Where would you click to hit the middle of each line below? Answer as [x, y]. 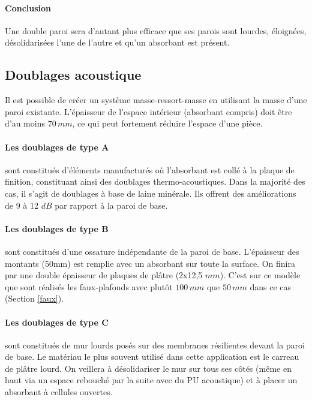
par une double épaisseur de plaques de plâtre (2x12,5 [104, 275]
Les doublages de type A [57, 147]
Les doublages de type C [57, 322]
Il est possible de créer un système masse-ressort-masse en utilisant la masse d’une [156, 100]
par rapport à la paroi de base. [111, 205]
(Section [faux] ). [34, 298]
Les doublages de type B [57, 228]
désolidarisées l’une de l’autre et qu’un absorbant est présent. [117, 42]
